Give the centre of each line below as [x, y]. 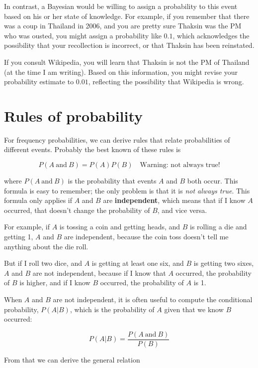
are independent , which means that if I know [174, 200]
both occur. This [213, 181]
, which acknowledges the [211, 35]
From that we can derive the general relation [72, 359]
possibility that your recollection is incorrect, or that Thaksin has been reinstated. [129, 45]
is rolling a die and [218, 227]
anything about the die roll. [46, 246]
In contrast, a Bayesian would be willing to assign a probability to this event [121, 6]
